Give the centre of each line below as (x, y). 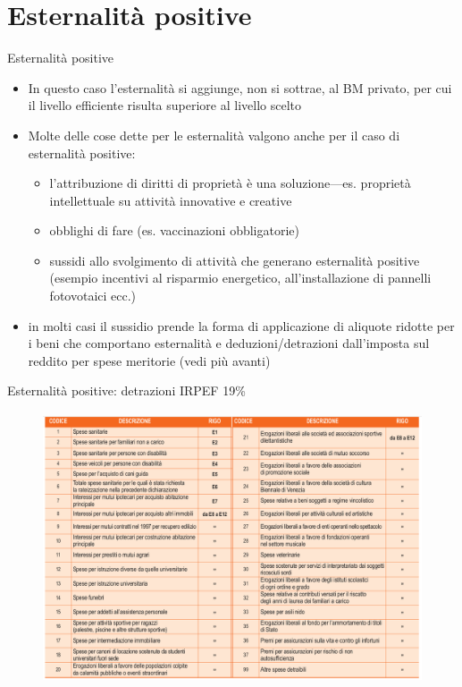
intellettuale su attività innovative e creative (171, 200)
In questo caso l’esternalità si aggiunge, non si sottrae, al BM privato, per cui (240, 87)
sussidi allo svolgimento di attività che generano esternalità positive (235, 260)
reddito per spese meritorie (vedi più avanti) (149, 360)
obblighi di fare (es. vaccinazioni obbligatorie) (175, 230)
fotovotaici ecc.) (93, 296)
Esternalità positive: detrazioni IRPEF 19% (126, 390)
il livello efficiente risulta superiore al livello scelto (165, 105)
